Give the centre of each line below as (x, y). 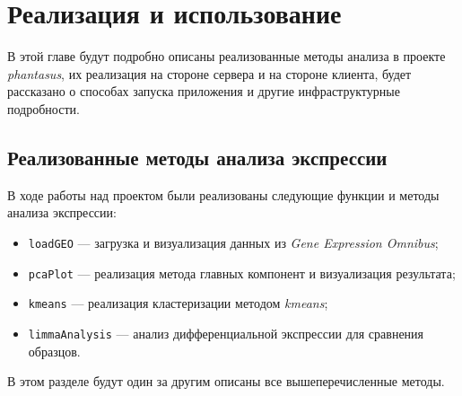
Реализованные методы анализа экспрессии (197, 157)
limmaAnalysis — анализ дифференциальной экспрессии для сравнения (226, 333)
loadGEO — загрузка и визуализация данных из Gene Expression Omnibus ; (233, 242)
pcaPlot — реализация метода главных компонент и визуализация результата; (242, 273)
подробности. (44, 108)
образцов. (54, 351)
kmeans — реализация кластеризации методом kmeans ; (178, 303)
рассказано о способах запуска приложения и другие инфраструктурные (204, 91)
